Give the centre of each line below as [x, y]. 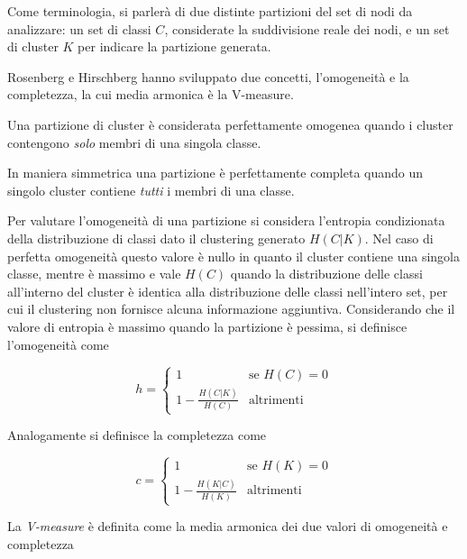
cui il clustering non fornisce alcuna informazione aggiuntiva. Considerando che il [231, 309]
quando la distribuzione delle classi [326, 274]
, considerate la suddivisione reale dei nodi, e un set [307, 28]
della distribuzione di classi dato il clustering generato [156, 238]
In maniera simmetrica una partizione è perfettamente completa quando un [215, 173]
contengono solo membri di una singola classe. [134, 142]
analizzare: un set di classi [79, 28]
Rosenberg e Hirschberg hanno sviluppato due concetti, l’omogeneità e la [208, 76]
